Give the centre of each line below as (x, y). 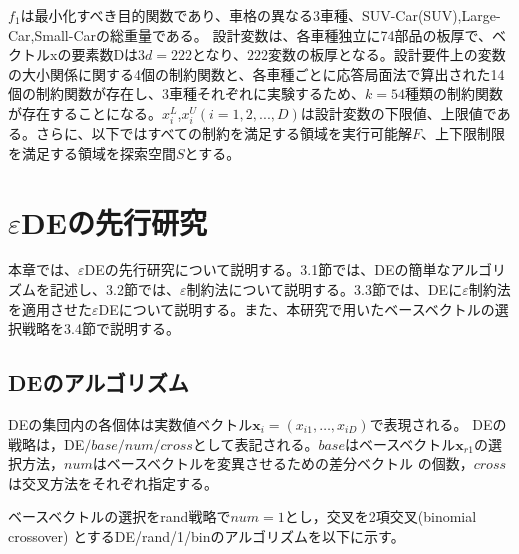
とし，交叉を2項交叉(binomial (380, 516)
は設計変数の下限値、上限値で (398, 112)
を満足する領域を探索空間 (92, 152)
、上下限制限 (463, 133)
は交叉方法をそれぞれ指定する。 (113, 482)
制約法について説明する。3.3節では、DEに (324, 289)
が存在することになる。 (85, 112)
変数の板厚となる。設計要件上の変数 (387, 54)
